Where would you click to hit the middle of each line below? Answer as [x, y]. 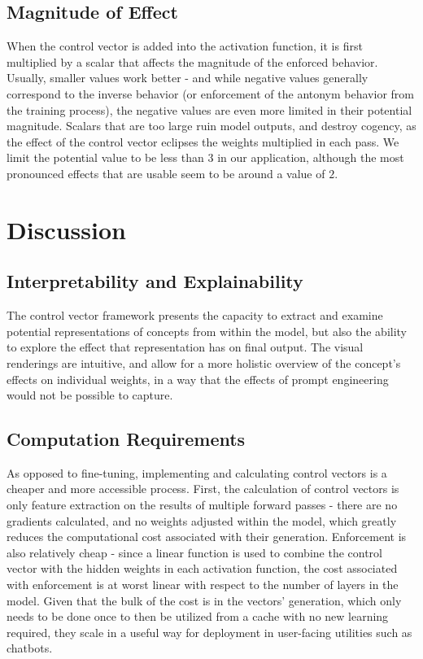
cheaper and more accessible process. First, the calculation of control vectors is [203, 489]
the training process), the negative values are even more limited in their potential [209, 109]
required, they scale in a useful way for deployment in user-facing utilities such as [209, 632]
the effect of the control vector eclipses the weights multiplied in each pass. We [203, 141]
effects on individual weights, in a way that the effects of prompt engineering [198, 379]
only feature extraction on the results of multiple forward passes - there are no [202, 505]
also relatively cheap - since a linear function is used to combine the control [194, 552]
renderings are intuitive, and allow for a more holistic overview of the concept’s [204, 362]
